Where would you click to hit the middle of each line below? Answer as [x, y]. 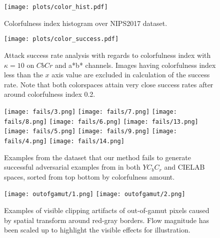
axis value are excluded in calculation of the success [131, 75]
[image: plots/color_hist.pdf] [56, 7]
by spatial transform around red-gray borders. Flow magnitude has [106, 220]
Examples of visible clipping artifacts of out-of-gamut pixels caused [107, 210]
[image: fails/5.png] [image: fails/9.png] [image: [90, 131]
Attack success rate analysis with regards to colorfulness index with [107, 55]
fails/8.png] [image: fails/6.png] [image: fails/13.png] [101, 121]
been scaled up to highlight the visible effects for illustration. [97, 230]
